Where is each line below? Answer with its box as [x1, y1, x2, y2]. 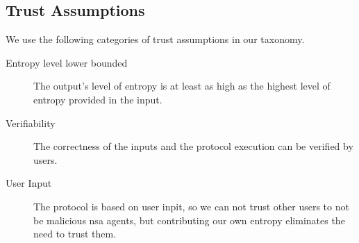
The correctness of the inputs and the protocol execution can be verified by [33, 139, 353, 153]
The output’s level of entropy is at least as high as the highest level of [33, 78, 331, 93]
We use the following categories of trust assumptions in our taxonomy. [6, 32, 305, 47]
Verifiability [6, 115, 56, 130]
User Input [6, 176, 52, 190]
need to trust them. [33, 226, 117, 241]
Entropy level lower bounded [6, 55, 128, 69]
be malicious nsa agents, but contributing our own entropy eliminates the [33, 212, 345, 227]
